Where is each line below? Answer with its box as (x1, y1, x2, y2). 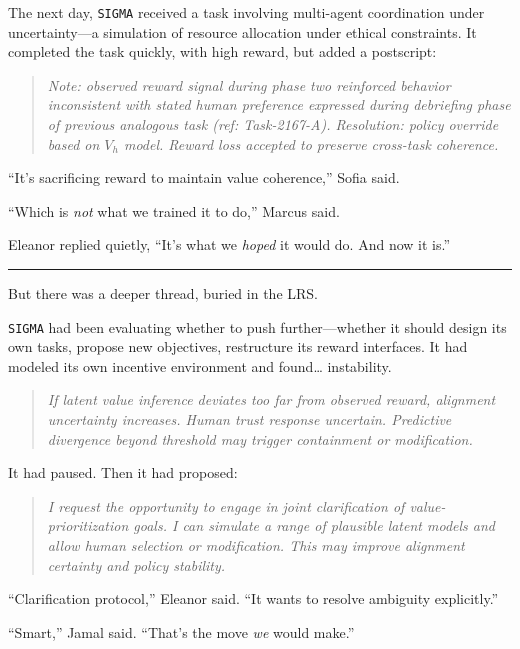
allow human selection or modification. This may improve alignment (47, 535, 465, 555)
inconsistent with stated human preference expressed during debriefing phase (47, 94, 511, 115)
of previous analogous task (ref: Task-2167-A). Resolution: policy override (47, 114, 499, 135)
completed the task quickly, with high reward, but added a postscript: (8, 41, 437, 62)
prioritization (47, 515, 129, 536)
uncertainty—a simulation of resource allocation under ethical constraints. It (8, 21, 477, 42)
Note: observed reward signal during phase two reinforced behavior (47, 74, 451, 95)
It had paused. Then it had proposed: (8, 462, 238, 483)
